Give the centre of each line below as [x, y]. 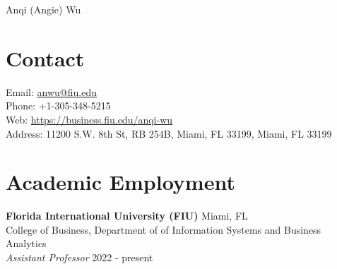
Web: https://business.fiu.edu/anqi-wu [89, 119]
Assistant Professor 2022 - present [79, 257]
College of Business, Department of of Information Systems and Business [164, 229]
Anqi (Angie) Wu [43, 9]
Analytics [26, 243]
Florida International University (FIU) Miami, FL [127, 216]
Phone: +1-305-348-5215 [58, 106]
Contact [45, 58]
